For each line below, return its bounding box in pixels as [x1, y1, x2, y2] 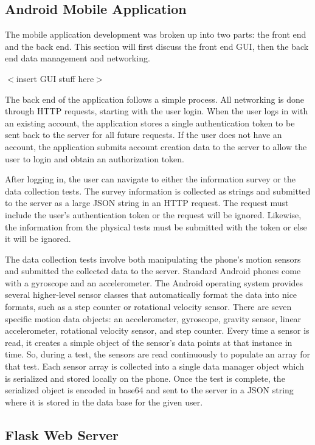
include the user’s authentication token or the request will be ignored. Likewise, [5, 208, 302, 221]
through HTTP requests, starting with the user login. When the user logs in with [5, 105, 308, 117]
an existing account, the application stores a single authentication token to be [5, 116, 295, 129]
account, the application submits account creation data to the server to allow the [5, 140, 307, 153]
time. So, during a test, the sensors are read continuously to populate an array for [5, 348, 310, 360]
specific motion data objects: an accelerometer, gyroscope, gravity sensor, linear [5, 312, 302, 325]
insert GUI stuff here [16, 72, 94, 85]
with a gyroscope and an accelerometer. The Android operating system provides [5, 276, 303, 289]
